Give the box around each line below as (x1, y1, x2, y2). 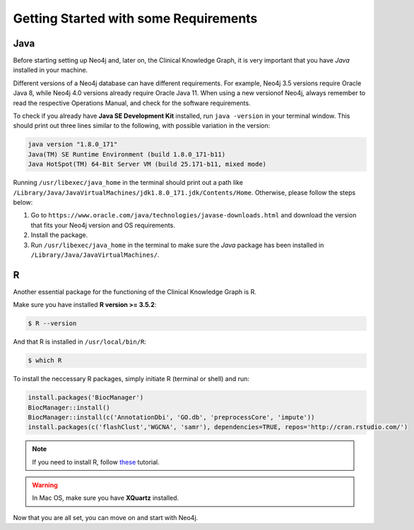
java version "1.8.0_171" (28, 140, 118, 148)
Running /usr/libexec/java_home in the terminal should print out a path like (13, 179, 244, 187)
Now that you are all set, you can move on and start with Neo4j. (13, 513, 199, 522)
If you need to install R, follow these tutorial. (32, 457, 160, 466)
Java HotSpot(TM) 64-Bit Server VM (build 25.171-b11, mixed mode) (28, 160, 267, 169)
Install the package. (30, 231, 88, 239)
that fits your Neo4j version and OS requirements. (30, 221, 176, 229)
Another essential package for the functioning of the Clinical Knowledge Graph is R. (13, 287, 257, 296)
